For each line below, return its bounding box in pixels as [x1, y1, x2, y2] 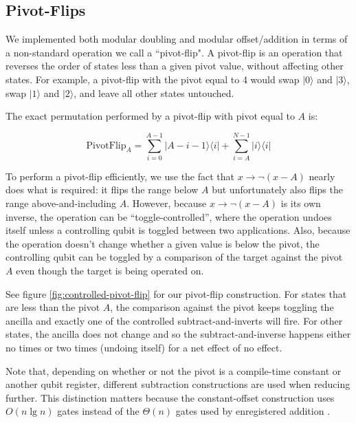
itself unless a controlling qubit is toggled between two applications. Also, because [5, 223, 351, 237]
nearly [309, 169, 335, 183]
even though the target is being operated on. [16, 263, 204, 278]
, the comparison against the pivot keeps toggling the [110, 300, 334, 314]
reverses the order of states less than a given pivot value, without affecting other [5, 58, 344, 73]
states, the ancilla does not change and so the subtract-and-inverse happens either [5, 327, 351, 341]
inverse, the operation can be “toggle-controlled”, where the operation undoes [5, 209, 332, 224]
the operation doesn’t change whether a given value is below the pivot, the [5, 236, 320, 250]
